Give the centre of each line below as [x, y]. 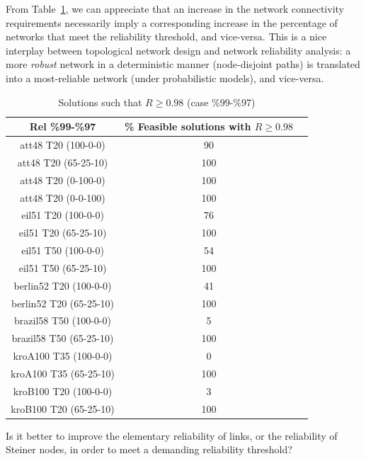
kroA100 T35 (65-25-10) [63, 373]
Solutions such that [100, 102]
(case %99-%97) [221, 102]
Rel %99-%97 [63, 126]
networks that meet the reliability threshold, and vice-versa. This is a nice [166, 36]
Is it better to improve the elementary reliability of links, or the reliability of [172, 435]
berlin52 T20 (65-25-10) [63, 303]
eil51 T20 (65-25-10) [63, 233]
